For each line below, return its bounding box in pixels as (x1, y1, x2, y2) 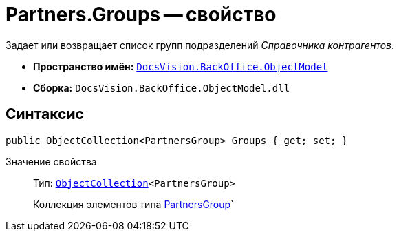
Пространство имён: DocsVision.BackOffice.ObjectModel (33, 60, 328, 72)
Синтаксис (6, 105, 84, 123)
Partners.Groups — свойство (6, 3, 277, 26)
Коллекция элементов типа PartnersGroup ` (33, 198, 234, 210)
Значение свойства (6, 155, 97, 167)
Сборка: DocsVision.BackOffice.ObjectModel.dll (33, 81, 290, 94)
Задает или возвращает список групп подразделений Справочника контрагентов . (6, 39, 395, 51)
